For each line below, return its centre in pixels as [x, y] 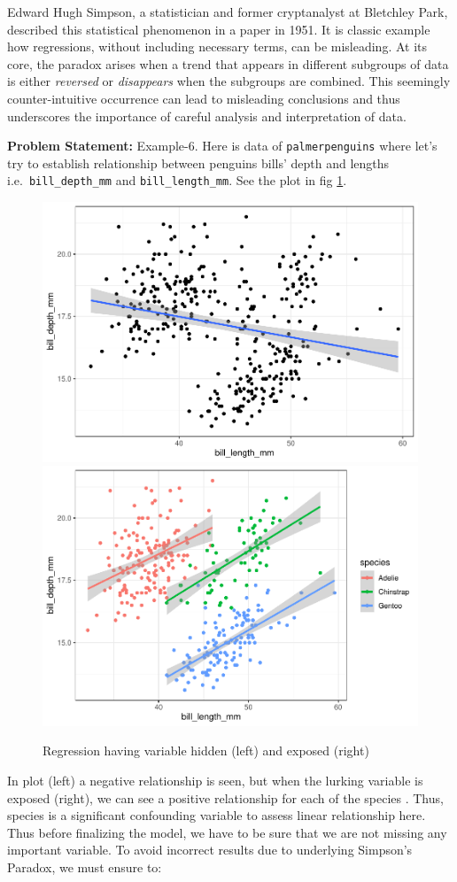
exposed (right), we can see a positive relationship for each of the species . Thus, [225, 797]
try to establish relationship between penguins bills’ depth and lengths [198, 162]
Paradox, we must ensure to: [85, 867]
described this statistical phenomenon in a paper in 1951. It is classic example [219, 29]
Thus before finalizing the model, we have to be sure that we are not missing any [227, 832]
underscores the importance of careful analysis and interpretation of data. [207, 116]
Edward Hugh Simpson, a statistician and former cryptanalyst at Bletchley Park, [228, 12]
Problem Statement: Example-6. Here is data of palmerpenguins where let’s [222, 146]
